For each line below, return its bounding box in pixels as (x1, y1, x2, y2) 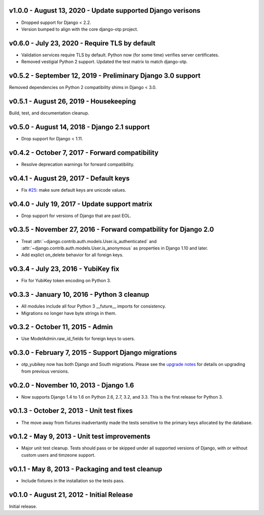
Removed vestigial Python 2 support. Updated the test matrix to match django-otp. (21, 59, 188, 65)
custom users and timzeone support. (21, 452, 95, 458)
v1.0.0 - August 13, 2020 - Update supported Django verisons (9, 6, 200, 15)
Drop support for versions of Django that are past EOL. (21, 213, 132, 219)
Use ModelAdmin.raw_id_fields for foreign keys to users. (21, 336, 135, 342)
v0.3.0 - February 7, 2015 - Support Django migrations (9, 349, 177, 357)
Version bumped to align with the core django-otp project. (21, 26, 138, 32)
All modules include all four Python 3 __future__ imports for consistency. (21, 303, 166, 309)
